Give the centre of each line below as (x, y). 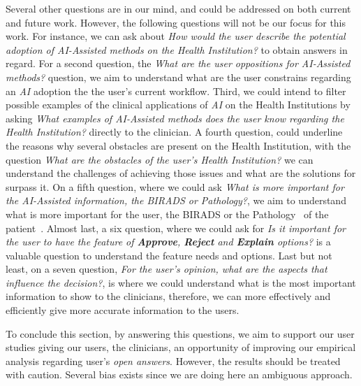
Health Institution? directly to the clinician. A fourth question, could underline (174, 132)
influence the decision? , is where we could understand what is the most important (181, 282)
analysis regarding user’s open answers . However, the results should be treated (173, 360)
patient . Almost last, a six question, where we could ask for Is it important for (176, 228)
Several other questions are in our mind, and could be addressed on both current (178, 8)
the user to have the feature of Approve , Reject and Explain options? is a (168, 242)
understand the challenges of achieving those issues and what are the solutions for (181, 173)
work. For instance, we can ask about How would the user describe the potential (176, 36)
